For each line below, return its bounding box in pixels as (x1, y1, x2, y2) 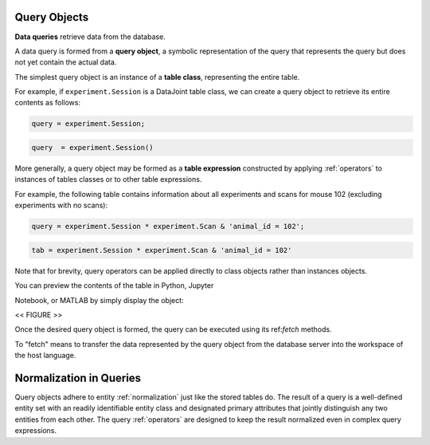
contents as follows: (14, 98, 81, 108)
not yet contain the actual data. (14, 57, 117, 67)
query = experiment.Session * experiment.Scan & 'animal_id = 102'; (31, 222, 305, 231)
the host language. (14, 351, 76, 360)
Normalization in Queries (14, 371, 142, 384)
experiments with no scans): (14, 200, 107, 211)
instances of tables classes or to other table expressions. (14, 175, 202, 184)
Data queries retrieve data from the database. (14, 32, 166, 41)
